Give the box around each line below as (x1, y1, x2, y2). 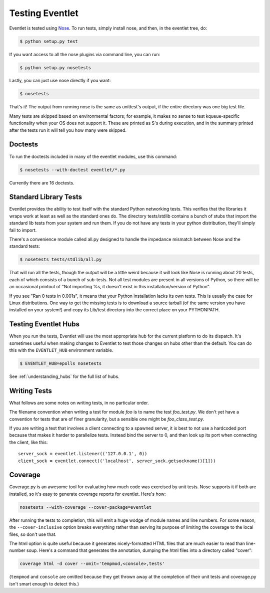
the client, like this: (9, 439, 48, 445)
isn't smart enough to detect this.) (9, 580, 79, 586)
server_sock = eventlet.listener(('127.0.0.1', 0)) (18, 451, 147, 457)
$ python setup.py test (19, 38, 78, 44)
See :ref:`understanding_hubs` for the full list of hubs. (9, 373, 119, 379)
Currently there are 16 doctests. (9, 179, 74, 185)
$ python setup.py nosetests (19, 65, 91, 70)
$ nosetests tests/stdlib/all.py (19, 257, 102, 263)
